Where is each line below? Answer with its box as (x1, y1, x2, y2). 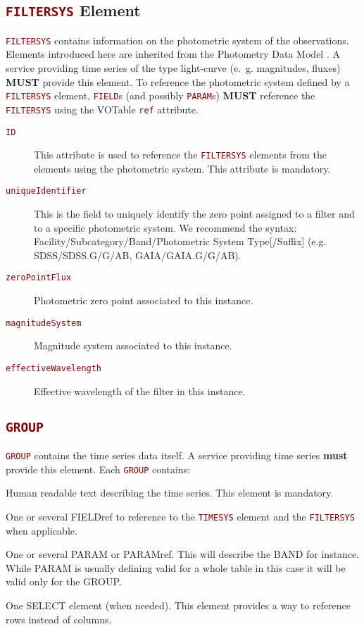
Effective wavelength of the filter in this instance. (34, 383, 246, 398)
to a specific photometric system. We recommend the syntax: (34, 220, 297, 235)
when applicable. (6, 523, 77, 537)
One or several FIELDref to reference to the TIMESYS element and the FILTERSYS (6, 509, 355, 523)
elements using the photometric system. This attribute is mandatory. (34, 161, 331, 175)
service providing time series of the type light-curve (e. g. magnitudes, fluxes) (6, 61, 341, 75)
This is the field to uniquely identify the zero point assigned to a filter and (34, 206, 355, 221)
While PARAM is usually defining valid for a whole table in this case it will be (6, 560, 346, 575)
